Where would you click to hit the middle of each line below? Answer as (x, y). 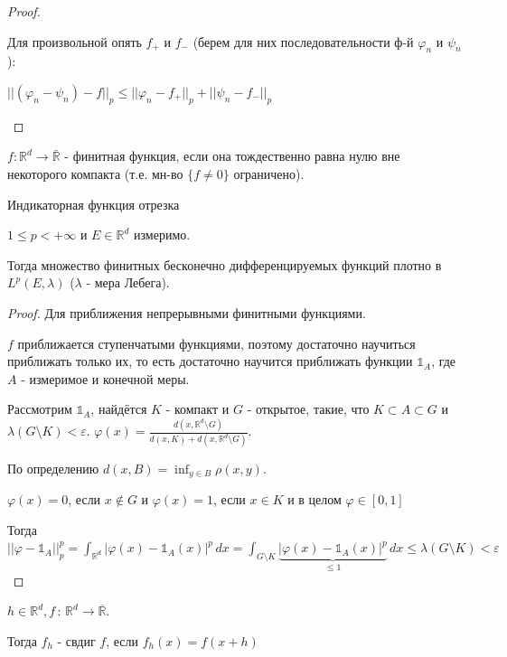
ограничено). (269, 173)
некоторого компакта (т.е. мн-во (95, 173)
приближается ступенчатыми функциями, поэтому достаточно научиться (216, 343)
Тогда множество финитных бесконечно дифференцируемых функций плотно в (225, 264)
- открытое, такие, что (308, 409)
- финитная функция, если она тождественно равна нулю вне (232, 156)
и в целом (315, 498)
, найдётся (119, 409)
